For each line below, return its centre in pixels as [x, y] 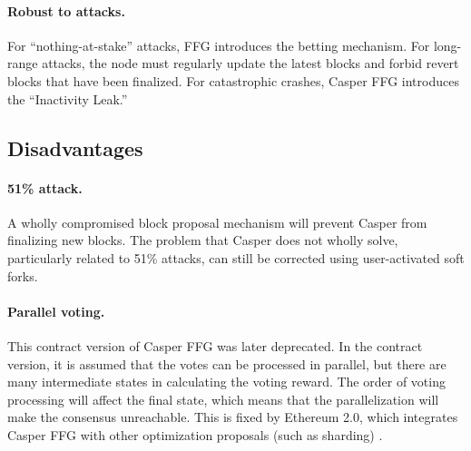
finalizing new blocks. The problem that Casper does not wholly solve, [203, 240]
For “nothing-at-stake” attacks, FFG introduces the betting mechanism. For [219, 45]
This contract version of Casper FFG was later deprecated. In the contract [215, 345]
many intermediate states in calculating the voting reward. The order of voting [226, 382]
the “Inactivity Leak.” [68, 98]
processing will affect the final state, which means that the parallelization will [223, 399]
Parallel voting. [56, 311]
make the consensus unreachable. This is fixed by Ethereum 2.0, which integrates [233, 417]
